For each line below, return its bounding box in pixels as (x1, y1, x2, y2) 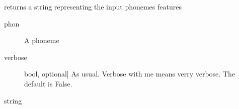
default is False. (24, 78, 72, 88)
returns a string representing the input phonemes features (4, 1, 182, 11)
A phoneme (24, 35, 59, 45)
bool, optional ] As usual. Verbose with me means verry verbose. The (24, 68, 235, 79)
